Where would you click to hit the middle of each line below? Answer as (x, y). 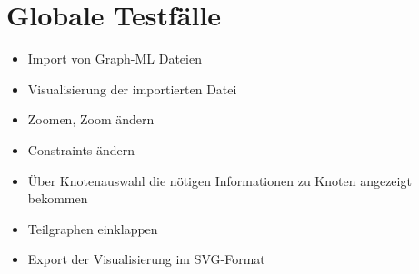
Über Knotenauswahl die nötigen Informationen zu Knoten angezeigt (219, 180)
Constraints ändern (81, 149)
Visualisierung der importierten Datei (132, 88)
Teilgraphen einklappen (93, 228)
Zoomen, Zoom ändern (91, 119)
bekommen (58, 198)
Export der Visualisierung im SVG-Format (146, 259)
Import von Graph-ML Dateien (115, 59)
